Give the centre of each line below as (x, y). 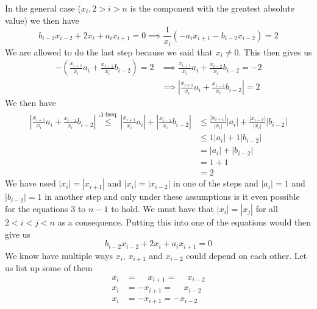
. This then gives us (275, 51)
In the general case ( (43, 8)
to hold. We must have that (163, 208)
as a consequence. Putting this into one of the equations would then (184, 222)
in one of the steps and (216, 183)
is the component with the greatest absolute (212, 8)
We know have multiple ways (59, 255)
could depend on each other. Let (247, 255)
